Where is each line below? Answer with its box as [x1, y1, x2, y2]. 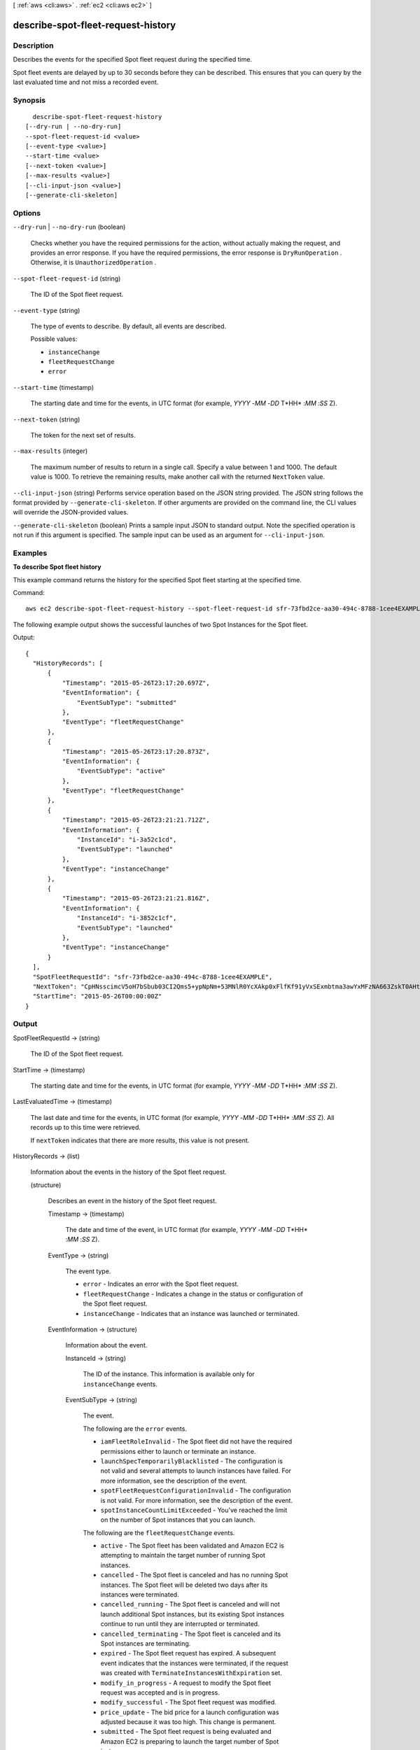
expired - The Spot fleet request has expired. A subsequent [100, 1649, 276, 1658]
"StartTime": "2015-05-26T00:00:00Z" [32, 993, 162, 1000]
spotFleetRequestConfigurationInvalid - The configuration [100, 1486, 292, 1494]
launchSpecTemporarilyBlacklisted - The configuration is [100, 1457, 283, 1465]
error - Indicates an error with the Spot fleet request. [83, 1280, 239, 1288]
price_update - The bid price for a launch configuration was [100, 1708, 279, 1716]
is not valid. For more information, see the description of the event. [100, 1496, 293, 1504]
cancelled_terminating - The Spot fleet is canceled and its [100, 1630, 281, 1638]
